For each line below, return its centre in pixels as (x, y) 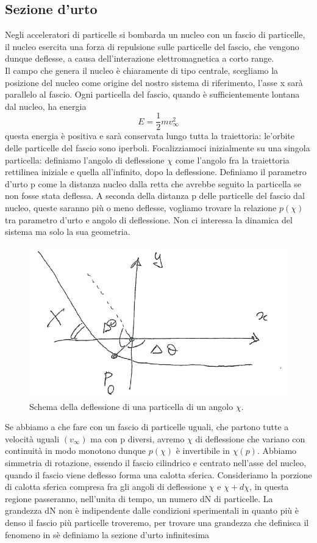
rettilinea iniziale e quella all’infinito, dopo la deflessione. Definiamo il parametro (156, 172)
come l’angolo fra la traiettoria (232, 160)
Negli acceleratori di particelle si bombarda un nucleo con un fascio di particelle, (155, 34)
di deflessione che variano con (250, 438)
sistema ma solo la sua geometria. (68, 232)
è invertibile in (203, 451)
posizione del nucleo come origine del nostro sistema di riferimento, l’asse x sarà (154, 82)
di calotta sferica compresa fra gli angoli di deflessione (106, 487)
